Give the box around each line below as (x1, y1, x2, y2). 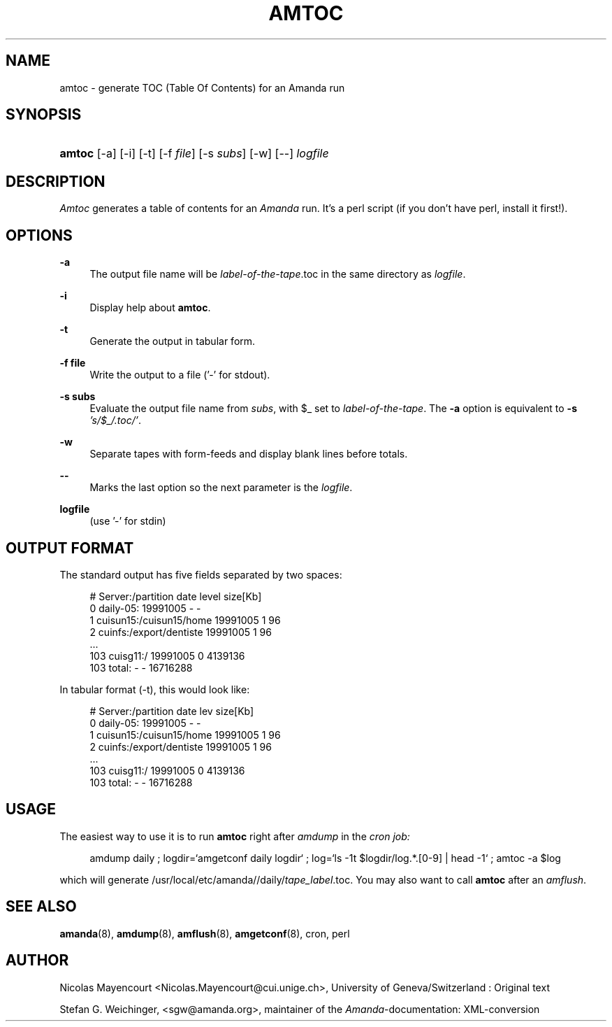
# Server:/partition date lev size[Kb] (89, 704, 254, 717)
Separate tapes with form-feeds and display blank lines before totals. (89, 448, 408, 460)
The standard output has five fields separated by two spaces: (59, 568, 342, 581)
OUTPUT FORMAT (6, 539, 134, 557)
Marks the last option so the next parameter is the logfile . (89, 481, 353, 494)
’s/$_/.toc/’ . (89, 414, 141, 427)
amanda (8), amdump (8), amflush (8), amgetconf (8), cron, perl (59, 927, 350, 940)
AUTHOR (6, 951, 69, 970)
